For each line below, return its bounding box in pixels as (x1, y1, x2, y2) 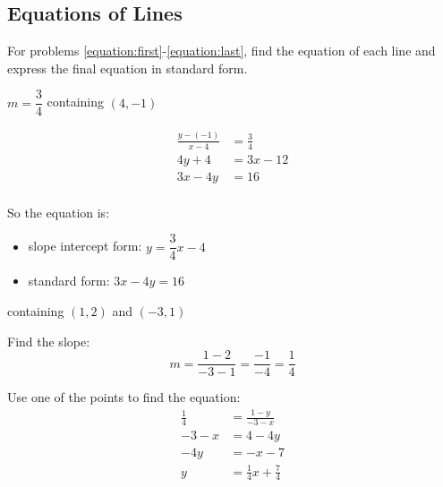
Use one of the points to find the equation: (7, 388, 241, 406)
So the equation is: (7, 202, 110, 221)
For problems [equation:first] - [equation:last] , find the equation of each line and (7, 41, 436, 60)
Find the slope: (7, 331, 90, 350)
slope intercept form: (28, 236, 142, 255)
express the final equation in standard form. (7, 58, 248, 77)
